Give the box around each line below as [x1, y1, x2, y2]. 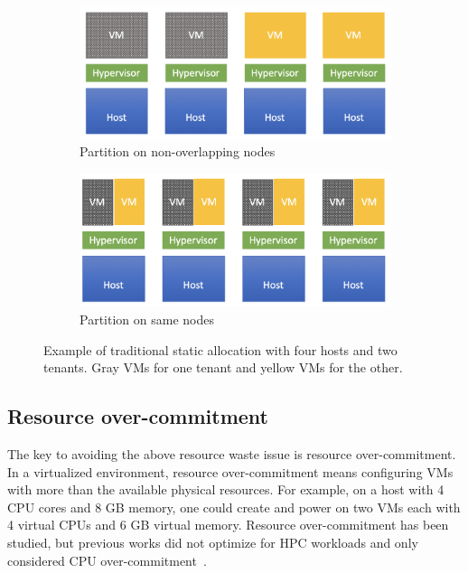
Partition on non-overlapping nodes [80, 142, 276, 161]
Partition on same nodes [80, 310, 214, 329]
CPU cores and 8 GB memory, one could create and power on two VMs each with [7, 497, 461, 516]
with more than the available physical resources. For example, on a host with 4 [7, 480, 445, 499]
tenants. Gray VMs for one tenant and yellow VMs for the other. [43, 358, 403, 377]
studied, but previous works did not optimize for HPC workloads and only [7, 533, 418, 551]
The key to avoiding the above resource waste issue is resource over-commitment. [7, 445, 456, 464]
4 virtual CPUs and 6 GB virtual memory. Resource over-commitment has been [7, 515, 449, 534]
